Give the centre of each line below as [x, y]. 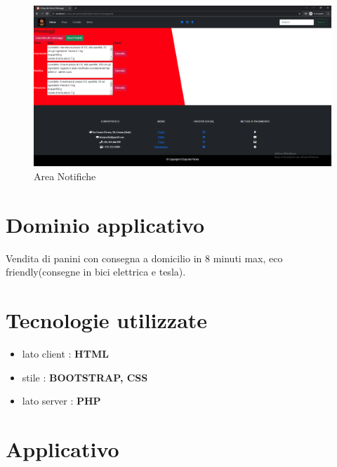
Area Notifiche [65, 176]
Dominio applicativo [105, 224]
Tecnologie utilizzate [107, 320]
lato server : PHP [61, 401]
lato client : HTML [65, 354]
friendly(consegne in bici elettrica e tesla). [96, 272]
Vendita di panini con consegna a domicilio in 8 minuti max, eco [144, 258]
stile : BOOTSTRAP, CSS [85, 377]
